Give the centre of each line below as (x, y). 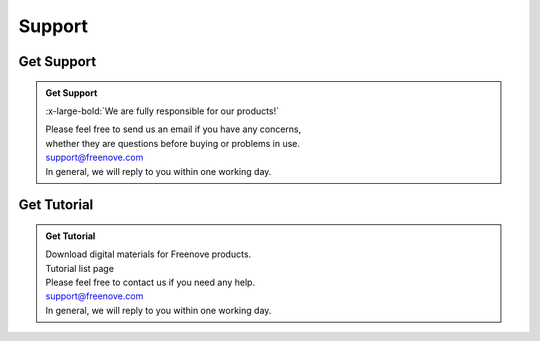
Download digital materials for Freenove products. (148, 254)
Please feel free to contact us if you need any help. (150, 282)
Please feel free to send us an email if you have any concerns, (173, 129)
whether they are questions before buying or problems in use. (172, 143)
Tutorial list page (80, 268)
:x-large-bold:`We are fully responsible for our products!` (162, 111)
